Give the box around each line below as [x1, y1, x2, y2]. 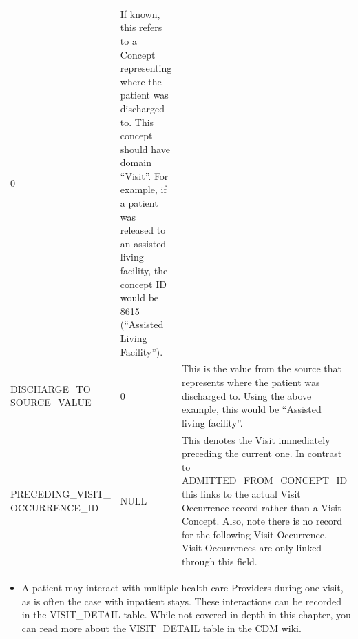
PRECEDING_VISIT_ [10, 487, 111, 501]
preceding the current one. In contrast [181, 446, 342, 460]
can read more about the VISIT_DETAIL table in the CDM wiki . [21, 620, 302, 635]
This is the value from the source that [181, 361, 341, 376]
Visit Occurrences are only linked [181, 540, 322, 555]
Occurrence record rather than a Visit [181, 500, 341, 514]
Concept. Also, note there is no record [181, 514, 343, 528]
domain [120, 155, 151, 170]
